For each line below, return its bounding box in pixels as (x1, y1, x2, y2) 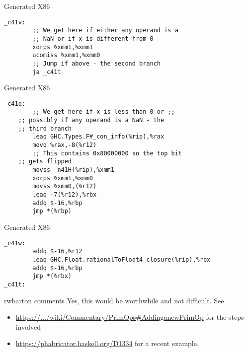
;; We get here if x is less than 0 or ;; (32, 108, 175, 116)
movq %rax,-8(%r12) (32, 141, 97, 149)
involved (15, 321, 41, 332)
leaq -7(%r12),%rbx (32, 191, 97, 198)
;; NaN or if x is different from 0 (32, 35, 154, 42)
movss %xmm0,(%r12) (32, 183, 97, 190)
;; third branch (18, 125, 72, 132)
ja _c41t (32, 68, 61, 75)
